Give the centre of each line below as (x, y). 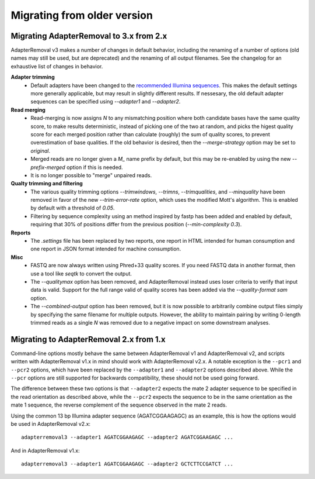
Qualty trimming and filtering (47, 184)
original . (41, 151)
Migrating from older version (82, 15)
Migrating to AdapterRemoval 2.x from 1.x (88, 339)
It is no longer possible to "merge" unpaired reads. (91, 175)
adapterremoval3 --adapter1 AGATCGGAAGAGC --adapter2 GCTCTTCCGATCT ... (127, 464)
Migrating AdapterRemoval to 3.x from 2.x (89, 36)
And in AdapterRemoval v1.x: (45, 450)
